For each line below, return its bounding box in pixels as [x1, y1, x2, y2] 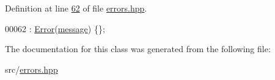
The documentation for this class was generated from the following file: [5, 42, 271, 55]
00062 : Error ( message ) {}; [5, 22, 105, 35]
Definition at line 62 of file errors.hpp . [5, 2, 147, 14]
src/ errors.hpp [5, 62, 58, 75]
